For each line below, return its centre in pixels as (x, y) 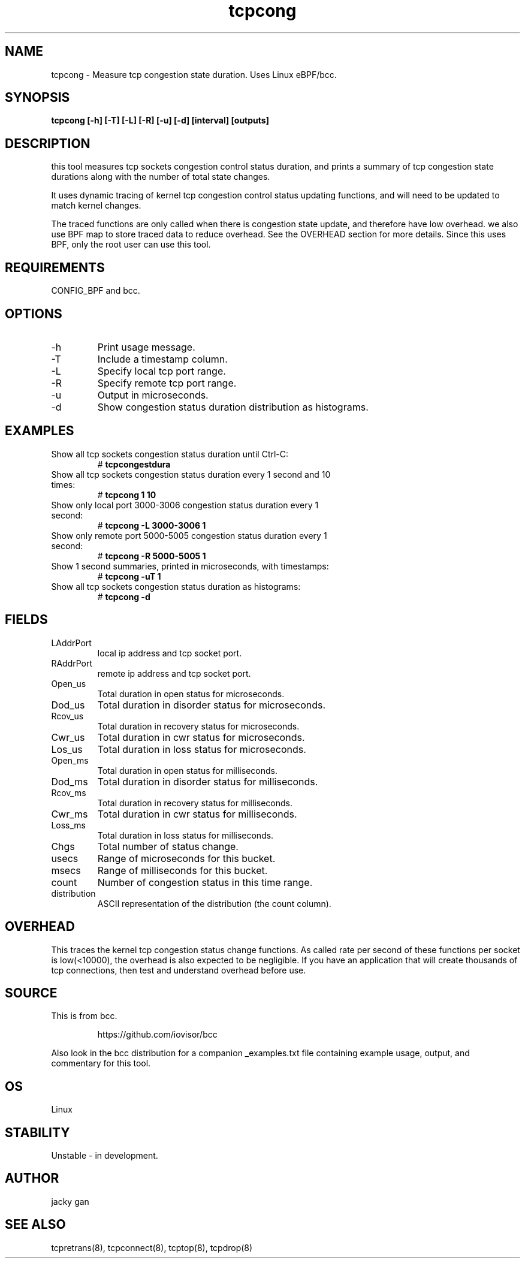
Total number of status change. (168, 846)
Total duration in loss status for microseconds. (202, 749)
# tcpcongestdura (134, 464)
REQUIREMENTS (55, 267)
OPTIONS (34, 314)
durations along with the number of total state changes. (161, 177)
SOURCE (31, 993)
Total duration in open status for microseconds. (191, 694)
